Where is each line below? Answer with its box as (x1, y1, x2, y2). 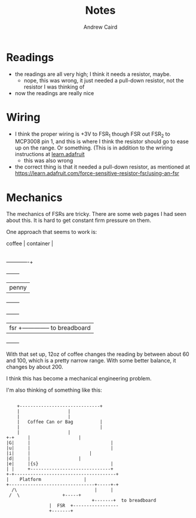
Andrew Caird (83, 23, 118, 31)
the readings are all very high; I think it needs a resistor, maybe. (14, 70, 171, 78)
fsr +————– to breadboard (9, 324, 91, 332)
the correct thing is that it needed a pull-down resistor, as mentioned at (14, 163, 190, 170)
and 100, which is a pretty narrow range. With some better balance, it (6, 357, 176, 364)
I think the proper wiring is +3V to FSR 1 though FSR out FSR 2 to (14, 130, 170, 139)
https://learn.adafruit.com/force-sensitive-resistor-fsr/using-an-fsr (14, 170, 179, 177)
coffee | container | (6, 240, 54, 247)
